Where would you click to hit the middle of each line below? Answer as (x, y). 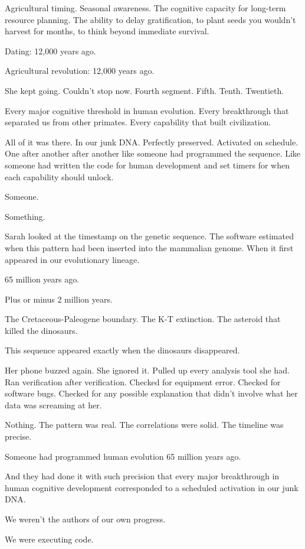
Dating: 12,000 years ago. (50, 51)
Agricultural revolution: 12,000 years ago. (80, 71)
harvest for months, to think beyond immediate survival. (107, 31)
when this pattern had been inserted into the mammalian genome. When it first (149, 247)
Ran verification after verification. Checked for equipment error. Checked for (143, 381)
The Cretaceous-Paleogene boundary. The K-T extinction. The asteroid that (143, 319)
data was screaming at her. (53, 405)
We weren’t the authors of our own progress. (85, 519)
